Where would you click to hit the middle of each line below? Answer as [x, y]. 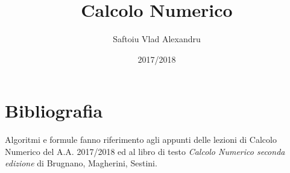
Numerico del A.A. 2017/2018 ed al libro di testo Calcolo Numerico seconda [145, 151]
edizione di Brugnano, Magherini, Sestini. [81, 163]
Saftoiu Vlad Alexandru [157, 39]
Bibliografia [54, 111]
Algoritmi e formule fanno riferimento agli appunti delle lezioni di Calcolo [141, 140]
